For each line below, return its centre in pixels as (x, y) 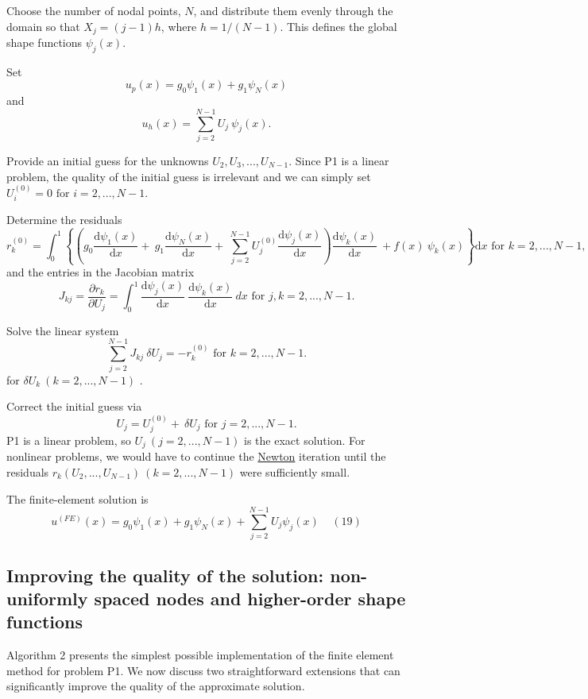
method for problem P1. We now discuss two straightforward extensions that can (203, 670)
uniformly (47, 599)
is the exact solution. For (305, 440)
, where (179, 26)
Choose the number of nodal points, (94, 10)
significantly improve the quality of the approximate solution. (156, 686)
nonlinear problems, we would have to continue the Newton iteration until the (196, 456)
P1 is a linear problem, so (69, 440)
